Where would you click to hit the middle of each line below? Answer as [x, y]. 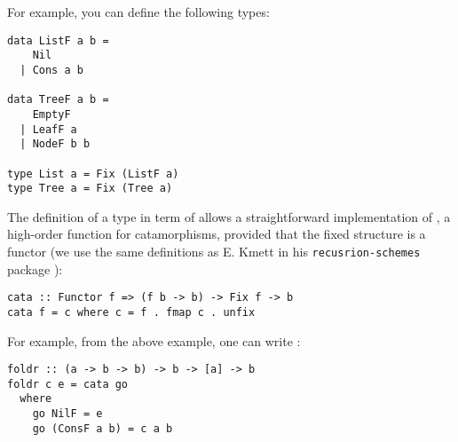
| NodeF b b [55, 144]
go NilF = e [67, 414]
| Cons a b [51, 70]
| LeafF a [48, 129]
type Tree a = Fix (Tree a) [90, 189]
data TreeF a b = [58, 100]
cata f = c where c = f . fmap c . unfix [131, 312]
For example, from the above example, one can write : [154, 340]
